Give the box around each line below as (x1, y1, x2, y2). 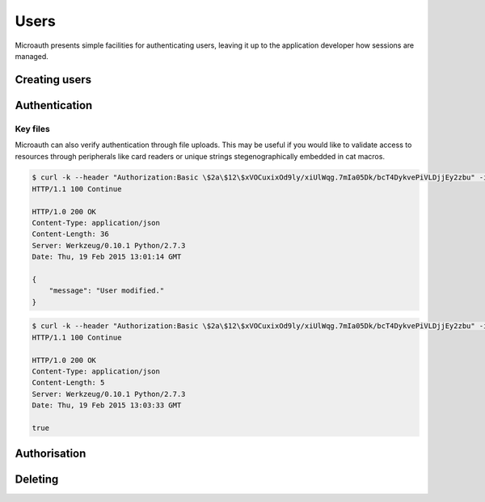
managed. (15, 51, 48, 61)
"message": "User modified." (48, 286, 165, 295)
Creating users (15, 73, 92, 86)
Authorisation (15, 447, 86, 461)
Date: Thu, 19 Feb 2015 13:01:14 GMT (32, 252, 182, 262)
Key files (15, 123, 50, 134)
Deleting (15, 473, 59, 487)
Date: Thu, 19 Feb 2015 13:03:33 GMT (32, 401, 182, 410)
